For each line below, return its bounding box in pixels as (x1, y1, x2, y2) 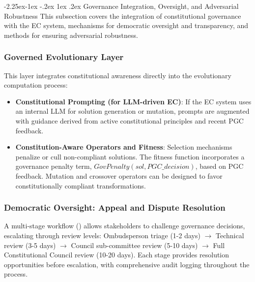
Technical (215, 230, 244, 240)
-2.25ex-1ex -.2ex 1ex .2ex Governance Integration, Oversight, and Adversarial (4, 1, 239, 11)
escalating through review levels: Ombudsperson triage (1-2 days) (4, 230, 200, 240)
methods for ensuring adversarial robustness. (4, 30, 138, 40)
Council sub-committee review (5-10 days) (71, 240, 198, 250)
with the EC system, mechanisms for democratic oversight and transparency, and (4, 20, 249, 31)
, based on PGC (195, 161, 244, 171)
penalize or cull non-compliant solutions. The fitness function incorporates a (15, 151, 245, 161)
